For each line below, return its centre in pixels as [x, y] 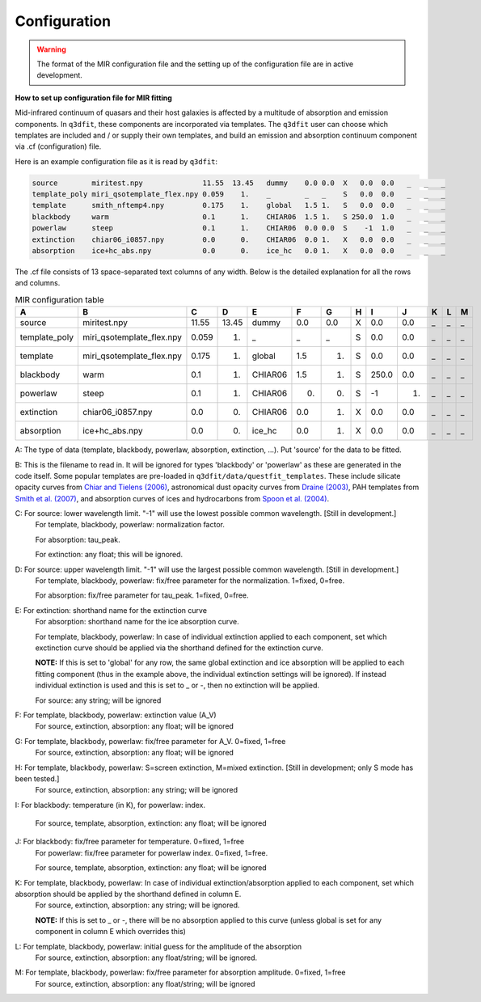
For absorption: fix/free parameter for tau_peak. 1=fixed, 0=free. [142, 595]
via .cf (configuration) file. [58, 146]
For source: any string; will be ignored [98, 700]
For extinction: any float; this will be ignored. [109, 555]
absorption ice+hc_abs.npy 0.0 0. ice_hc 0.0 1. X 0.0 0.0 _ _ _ [239, 251]
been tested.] [37, 778]
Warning [51, 49]
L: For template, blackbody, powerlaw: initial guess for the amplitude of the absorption [158, 946]
